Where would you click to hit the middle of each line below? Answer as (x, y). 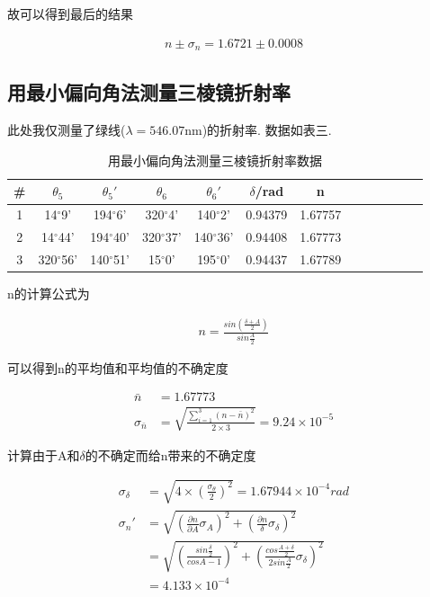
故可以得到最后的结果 (70, 13)
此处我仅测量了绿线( (67, 130)
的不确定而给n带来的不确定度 (170, 454)
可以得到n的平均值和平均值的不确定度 (118, 367)
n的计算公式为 (49, 294)
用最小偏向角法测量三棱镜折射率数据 (215, 160)
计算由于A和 (44, 454)
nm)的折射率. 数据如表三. (258, 130)
